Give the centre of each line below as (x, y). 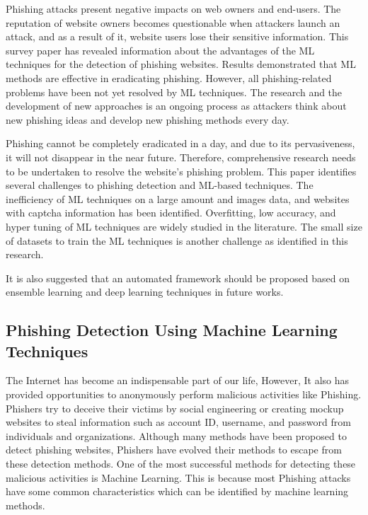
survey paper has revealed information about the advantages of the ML (160, 50)
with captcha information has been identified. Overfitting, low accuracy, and (171, 213)
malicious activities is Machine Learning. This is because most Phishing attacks (178, 477)
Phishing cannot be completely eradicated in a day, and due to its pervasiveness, (180, 143)
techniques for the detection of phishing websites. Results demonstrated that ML (181, 64)
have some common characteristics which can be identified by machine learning (177, 491)
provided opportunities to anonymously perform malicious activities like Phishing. (184, 394)
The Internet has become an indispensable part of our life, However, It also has (178, 380)
